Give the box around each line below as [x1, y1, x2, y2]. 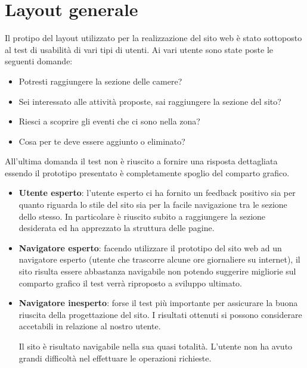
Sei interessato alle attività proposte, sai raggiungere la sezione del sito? [18, 95, 281, 107]
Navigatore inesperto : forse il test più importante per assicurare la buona [18, 297, 298, 309]
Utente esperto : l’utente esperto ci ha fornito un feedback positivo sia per [18, 186, 296, 199]
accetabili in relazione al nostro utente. [18, 320, 161, 332]
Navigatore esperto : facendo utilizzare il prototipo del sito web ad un [18, 241, 282, 254]
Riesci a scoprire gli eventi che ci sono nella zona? [18, 115, 200, 127]
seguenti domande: [5, 55, 73, 67]
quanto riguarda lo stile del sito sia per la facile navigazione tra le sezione [18, 198, 287, 211]
